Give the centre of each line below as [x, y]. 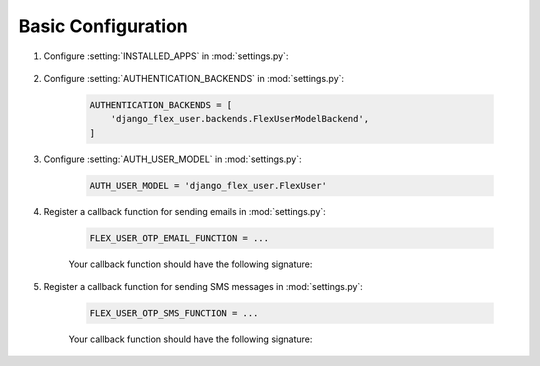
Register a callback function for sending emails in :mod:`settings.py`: [185, 211]
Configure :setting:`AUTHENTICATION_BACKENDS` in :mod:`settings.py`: [194, 78]
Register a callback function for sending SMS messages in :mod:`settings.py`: [203, 287]
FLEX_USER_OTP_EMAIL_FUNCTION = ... [179, 238]
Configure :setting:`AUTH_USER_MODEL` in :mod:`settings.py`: [172, 159]
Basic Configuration [103, 26]
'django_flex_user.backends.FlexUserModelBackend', [240, 119]
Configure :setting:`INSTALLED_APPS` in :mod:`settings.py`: [166, 56]
